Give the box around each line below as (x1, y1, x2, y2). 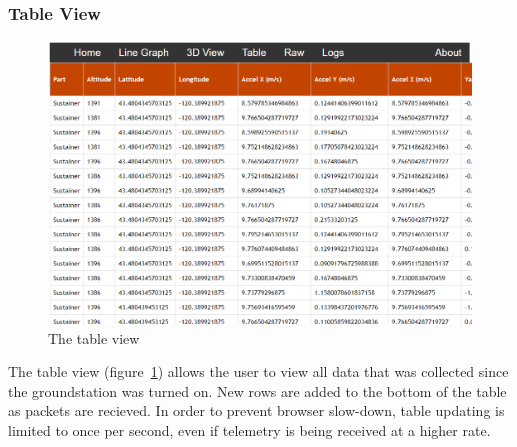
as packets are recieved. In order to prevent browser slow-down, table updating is (8, 400, 505, 421)
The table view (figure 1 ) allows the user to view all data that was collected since (8, 361, 509, 382)
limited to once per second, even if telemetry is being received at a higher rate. (8, 419, 491, 440)
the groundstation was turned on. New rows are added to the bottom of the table (8, 380, 507, 401)
